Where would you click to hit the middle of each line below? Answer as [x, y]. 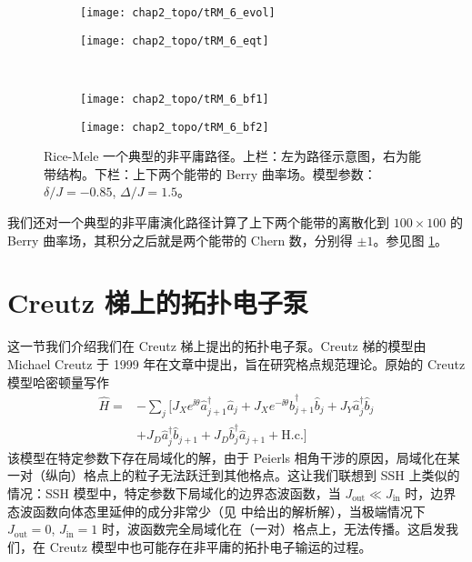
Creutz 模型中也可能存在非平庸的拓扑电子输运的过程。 [211, 546]
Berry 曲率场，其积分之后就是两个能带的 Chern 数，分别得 [180, 240]
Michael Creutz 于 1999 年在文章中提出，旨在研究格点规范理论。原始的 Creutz [236, 363]
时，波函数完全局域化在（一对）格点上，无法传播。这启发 [274, 529]
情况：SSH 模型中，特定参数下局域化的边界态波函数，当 [174, 493]
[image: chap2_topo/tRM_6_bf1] [175, 99]
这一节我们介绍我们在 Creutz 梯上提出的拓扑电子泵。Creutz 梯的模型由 [217, 346]
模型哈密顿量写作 [58, 381]
